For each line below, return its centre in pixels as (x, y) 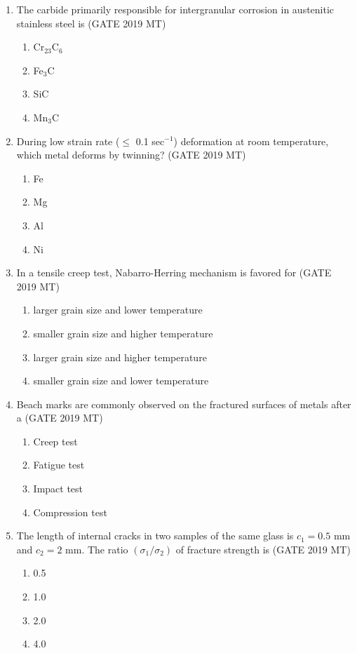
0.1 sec (150, 141)
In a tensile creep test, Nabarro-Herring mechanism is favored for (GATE (174, 272)
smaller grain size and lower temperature (121, 381)
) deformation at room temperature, (251, 141)
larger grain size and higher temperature (120, 357)
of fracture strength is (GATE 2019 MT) (263, 549)
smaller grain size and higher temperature (123, 333)
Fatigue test (59, 465)
